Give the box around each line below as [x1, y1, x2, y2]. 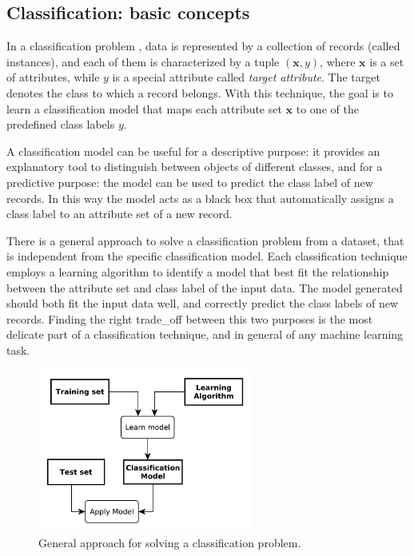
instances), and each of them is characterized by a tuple [6, 53, 280, 69]
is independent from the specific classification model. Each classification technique [6, 248, 408, 264]
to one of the [296, 100, 359, 117]
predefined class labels [6, 116, 115, 133]
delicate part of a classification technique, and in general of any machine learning [6, 326, 404, 343]
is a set [369, 53, 404, 69]
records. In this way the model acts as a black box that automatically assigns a [6, 189, 394, 206]
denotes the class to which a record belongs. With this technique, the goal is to [6, 84, 393, 101]
